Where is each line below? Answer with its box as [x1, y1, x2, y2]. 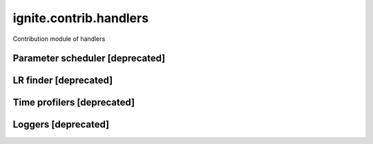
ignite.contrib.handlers [12, 10, 149, 26]
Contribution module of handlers [12, 35, 106, 43]
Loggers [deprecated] [12, 118, 110, 131]
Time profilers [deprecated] [12, 97, 135, 109]
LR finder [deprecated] [12, 75, 113, 87]
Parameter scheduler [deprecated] [12, 53, 166, 64]
